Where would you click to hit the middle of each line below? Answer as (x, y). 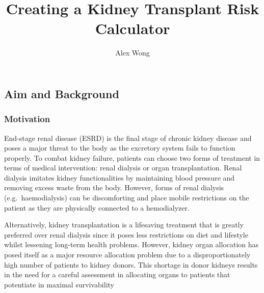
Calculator (133, 28)
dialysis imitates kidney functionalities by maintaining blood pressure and (120, 177)
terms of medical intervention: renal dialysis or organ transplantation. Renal (123, 168)
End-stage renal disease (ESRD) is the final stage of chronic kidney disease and (128, 138)
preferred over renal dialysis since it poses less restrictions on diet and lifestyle (126, 234)
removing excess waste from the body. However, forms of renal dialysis (114, 187)
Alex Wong (133, 53)
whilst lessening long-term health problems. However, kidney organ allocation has (131, 244)
